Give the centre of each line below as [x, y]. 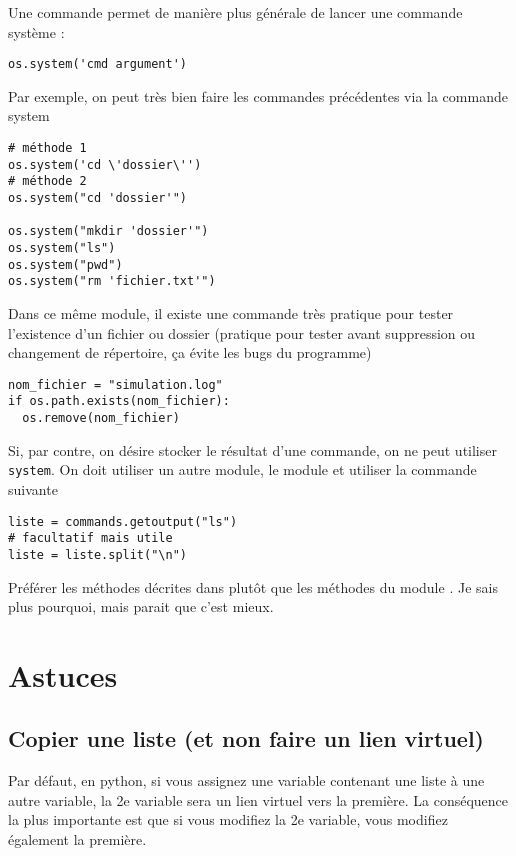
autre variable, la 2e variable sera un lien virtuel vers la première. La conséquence [258, 799]
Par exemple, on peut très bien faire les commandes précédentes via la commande [258, 95]
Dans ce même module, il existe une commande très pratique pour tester [231, 312]
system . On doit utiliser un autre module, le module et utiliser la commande [242, 469]
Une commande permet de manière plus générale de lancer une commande [235, 12]
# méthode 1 [47, 148]
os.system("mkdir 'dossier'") [108, 231]
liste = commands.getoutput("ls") [123, 521]
